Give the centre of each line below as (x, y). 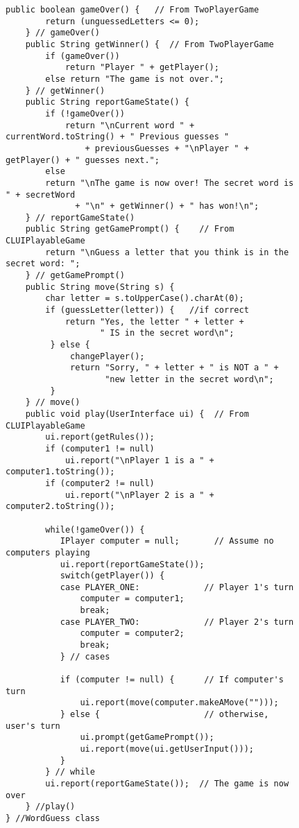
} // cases (85, 656)
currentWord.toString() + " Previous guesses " (118, 137)
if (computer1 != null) (100, 448)
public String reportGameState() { (107, 102)
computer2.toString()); (60, 507)
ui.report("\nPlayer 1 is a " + (139, 460)
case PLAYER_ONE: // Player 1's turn (177, 587)
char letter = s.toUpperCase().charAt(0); (145, 299)
